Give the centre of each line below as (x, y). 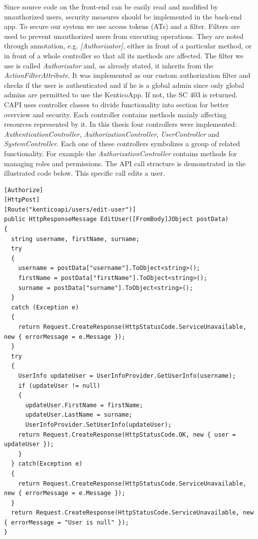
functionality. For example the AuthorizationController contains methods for (121, 153)
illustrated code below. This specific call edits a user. (85, 173)
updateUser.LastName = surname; (79, 415)
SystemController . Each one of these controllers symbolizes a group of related (122, 143)
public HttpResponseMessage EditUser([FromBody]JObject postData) (117, 219)
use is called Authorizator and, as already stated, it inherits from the (109, 65)
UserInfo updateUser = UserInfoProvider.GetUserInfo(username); (127, 376)
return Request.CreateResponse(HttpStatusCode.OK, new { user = (127, 434)
